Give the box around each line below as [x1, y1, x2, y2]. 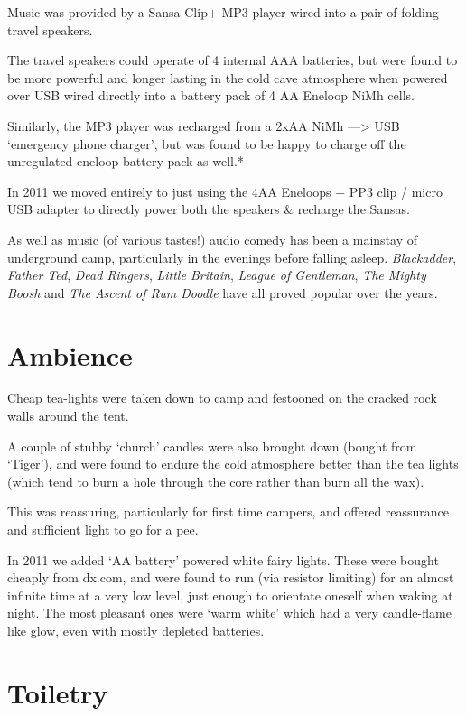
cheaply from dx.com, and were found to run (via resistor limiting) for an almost [7, 568, 454, 587]
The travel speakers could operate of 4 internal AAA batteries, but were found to [7, 51, 458, 70]
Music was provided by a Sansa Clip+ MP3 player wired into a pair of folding [7, 3, 439, 21]
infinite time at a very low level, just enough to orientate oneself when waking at [7, 585, 453, 604]
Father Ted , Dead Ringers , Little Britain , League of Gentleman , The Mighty [7, 265, 426, 284]
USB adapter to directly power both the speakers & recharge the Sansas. [7, 200, 410, 219]
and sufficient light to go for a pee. [7, 520, 199, 538]
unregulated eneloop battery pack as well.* [7, 152, 244, 171]
